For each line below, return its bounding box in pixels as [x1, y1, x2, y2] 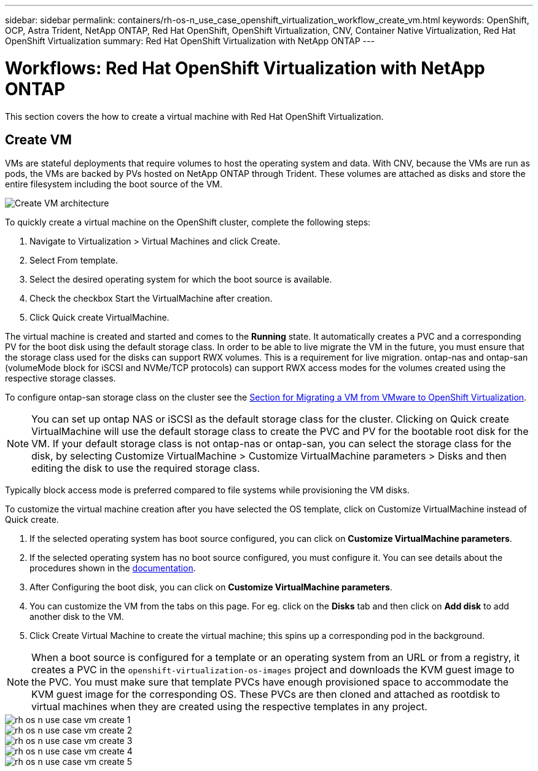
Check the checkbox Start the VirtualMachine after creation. [29, 293, 273, 304]
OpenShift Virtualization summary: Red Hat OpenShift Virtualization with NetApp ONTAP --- [5, 36, 375, 46]
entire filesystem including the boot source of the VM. [5, 179, 223, 190]
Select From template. [29, 255, 119, 266]
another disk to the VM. [29, 611, 124, 622]
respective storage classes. [5, 373, 116, 384]
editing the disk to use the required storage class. [31, 462, 260, 475]
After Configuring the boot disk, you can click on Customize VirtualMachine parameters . [29, 582, 392, 593]
